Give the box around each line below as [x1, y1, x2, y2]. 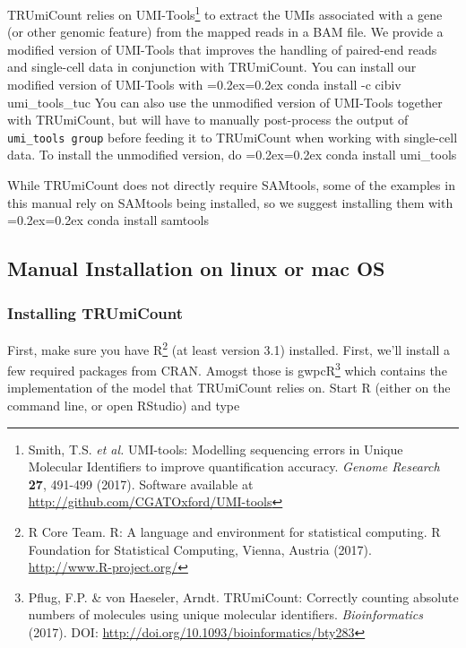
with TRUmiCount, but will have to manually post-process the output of [7, 110, 409, 129]
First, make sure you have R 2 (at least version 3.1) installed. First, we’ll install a [7, 337, 450, 359]
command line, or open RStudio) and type [7, 395, 240, 414]
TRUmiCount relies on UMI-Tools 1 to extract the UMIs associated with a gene [7, 3, 443, 23]
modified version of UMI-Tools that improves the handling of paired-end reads [7, 39, 437, 58]
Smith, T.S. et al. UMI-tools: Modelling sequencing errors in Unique [28, 439, 403, 458]
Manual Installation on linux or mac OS [7, 255, 385, 282]
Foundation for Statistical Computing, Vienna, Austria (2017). [28, 540, 372, 558]
